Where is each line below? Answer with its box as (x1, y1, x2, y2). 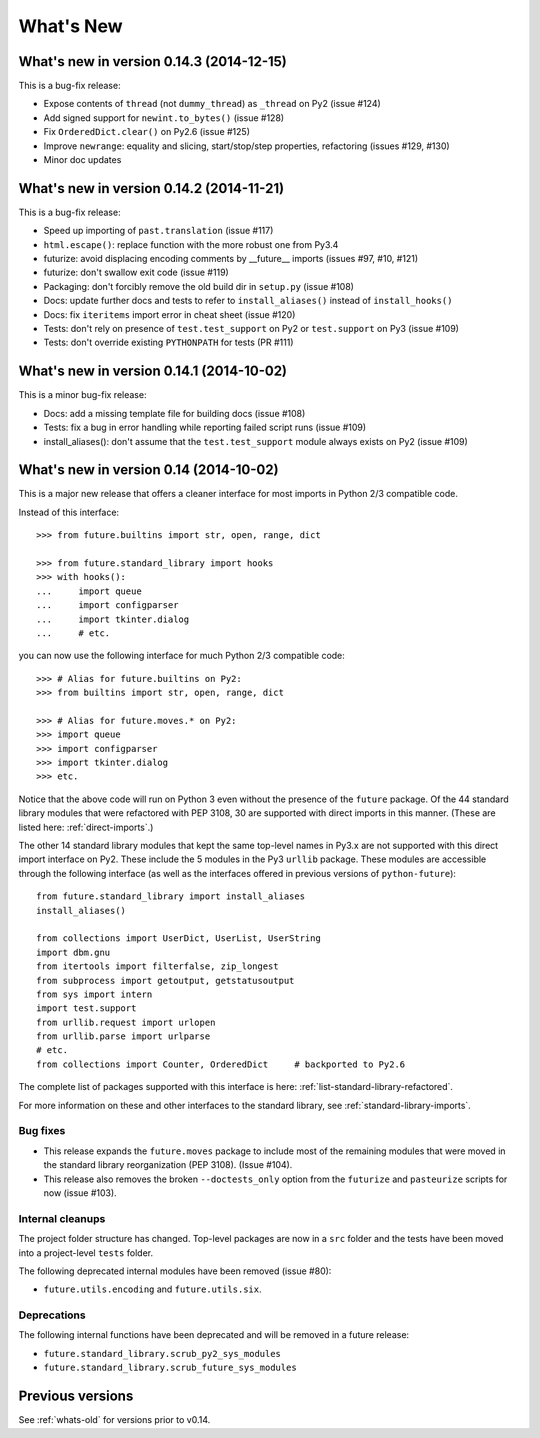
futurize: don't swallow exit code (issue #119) (43, 266, 229, 279)
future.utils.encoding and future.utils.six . (43, 1283, 262, 1295)
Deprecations (18, 1308, 86, 1322)
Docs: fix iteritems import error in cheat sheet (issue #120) (43, 308, 296, 320)
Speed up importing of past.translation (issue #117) (43, 225, 274, 237)
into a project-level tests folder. (18, 1246, 154, 1259)
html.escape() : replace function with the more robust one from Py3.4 (43, 238, 339, 250)
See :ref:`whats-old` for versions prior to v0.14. (18, 1414, 211, 1426)
